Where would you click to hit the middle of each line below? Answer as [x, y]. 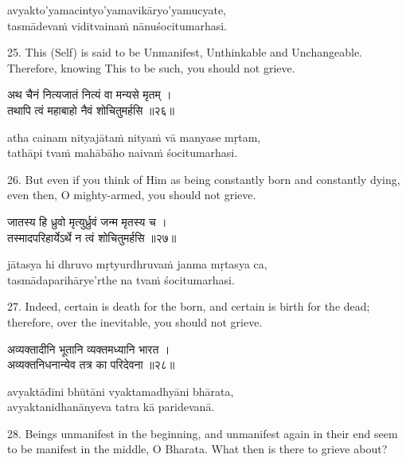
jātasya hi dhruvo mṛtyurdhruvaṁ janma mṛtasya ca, [137, 264]
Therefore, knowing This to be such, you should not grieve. [151, 67]
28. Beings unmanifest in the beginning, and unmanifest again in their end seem [203, 433]
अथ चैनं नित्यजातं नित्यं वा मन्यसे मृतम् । [90, 94]
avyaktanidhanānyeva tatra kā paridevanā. [111, 407]
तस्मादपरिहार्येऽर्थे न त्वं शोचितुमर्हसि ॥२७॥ [92, 237]
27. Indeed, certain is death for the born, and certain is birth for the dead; [189, 306]
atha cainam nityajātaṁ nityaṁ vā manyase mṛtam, [134, 137]
